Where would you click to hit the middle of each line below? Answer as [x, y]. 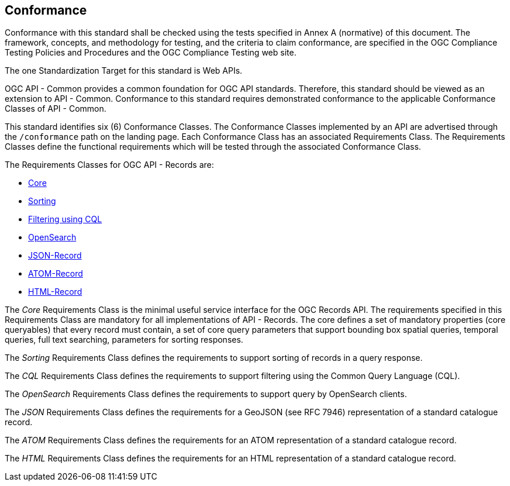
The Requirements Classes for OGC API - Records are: [109, 165]
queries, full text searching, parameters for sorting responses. [124, 340]
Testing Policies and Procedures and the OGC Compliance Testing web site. [151, 53]
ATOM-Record [56, 274]
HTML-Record [55, 292]
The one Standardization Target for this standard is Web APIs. [124, 71]
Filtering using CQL [65, 219]
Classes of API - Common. [56, 109]
